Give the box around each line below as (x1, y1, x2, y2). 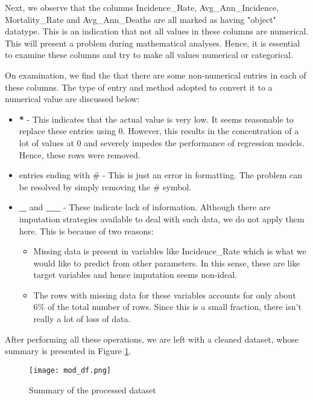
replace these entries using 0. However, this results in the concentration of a (19, 124, 299, 137)
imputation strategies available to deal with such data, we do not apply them (19, 212, 305, 225)
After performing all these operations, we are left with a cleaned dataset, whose (5, 332, 299, 345)
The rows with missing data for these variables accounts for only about (33, 288, 296, 301)
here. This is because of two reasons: (19, 224, 154, 237)
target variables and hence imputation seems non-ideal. (33, 268, 238, 281)
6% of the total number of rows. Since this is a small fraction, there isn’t (33, 300, 302, 313)
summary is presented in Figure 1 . (5, 344, 131, 357)
